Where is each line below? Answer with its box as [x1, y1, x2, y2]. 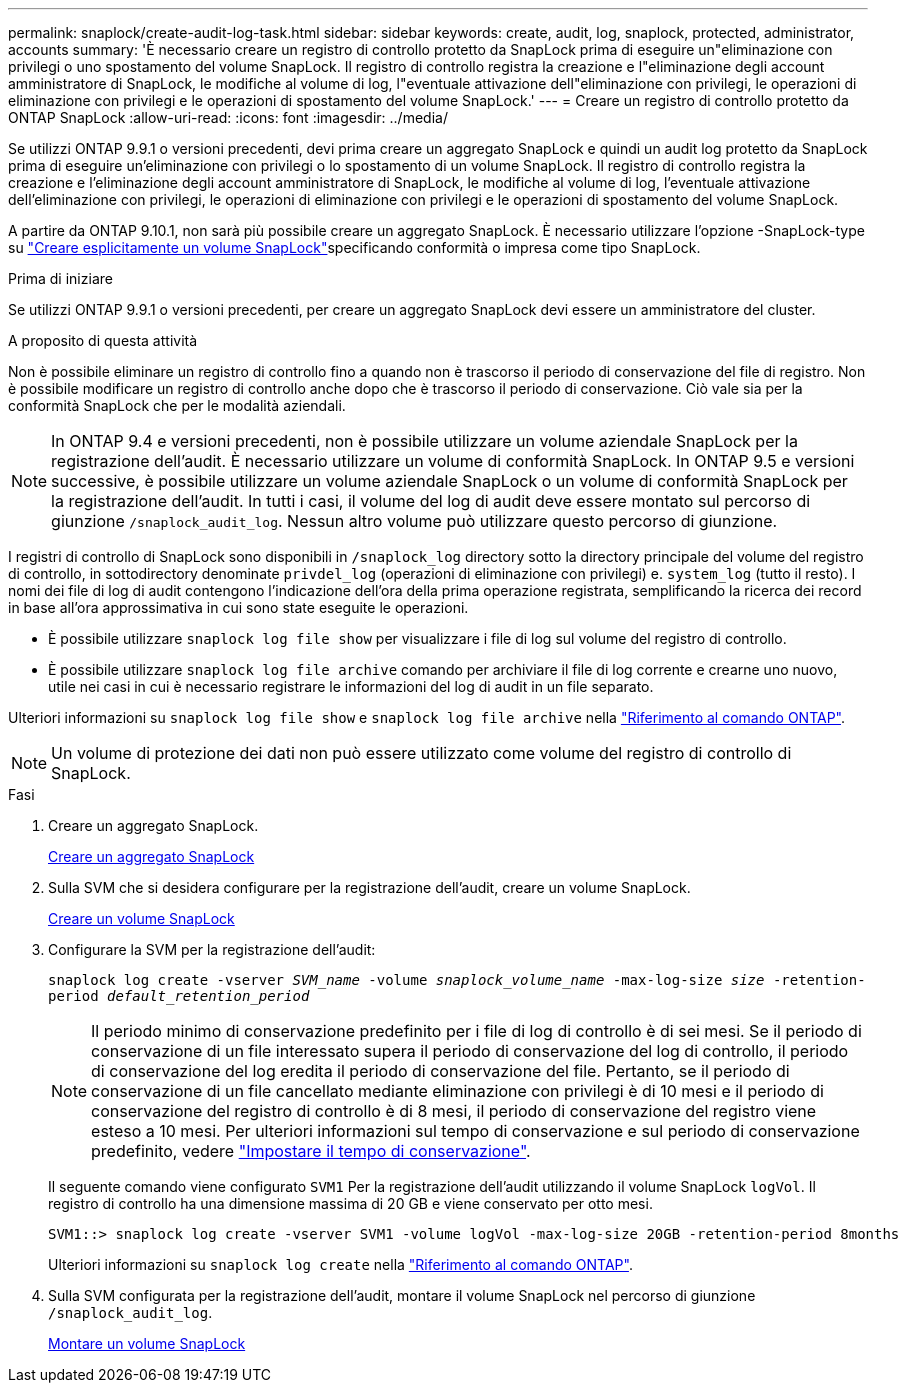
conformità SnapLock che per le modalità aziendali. [8, 397, 346, 414]
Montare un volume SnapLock [48, 1335, 246, 1352]
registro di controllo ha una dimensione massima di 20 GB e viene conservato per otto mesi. [48, 1195, 653, 1212]
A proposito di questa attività [8, 332, 198, 349]
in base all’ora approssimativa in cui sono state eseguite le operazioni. [8, 599, 469, 616]
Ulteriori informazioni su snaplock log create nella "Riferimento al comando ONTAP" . [48, 1256, 633, 1273]
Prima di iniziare [8, 270, 113, 287]
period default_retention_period [48, 988, 310, 1004]
